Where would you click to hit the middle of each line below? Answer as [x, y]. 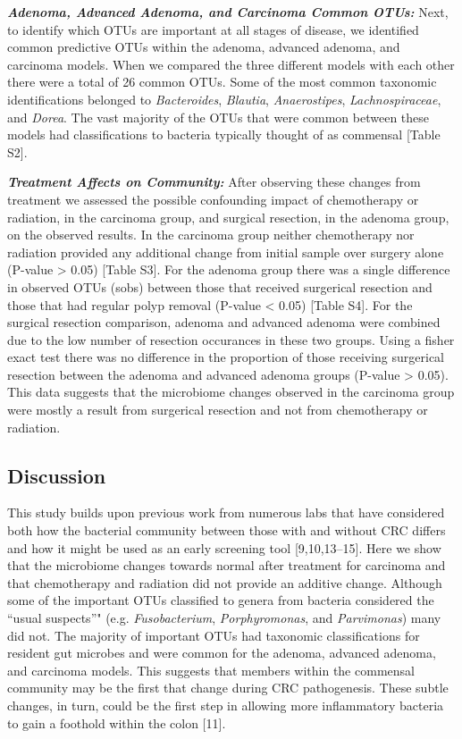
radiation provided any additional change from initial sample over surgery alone [226, 252]
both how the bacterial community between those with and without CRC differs [227, 530]
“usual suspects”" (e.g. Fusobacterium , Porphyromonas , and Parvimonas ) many [224, 618]
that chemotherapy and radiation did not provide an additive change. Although [225, 582]
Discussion [57, 475]
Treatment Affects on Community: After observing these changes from [214, 182]
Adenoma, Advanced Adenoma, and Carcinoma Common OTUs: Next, [228, 12]
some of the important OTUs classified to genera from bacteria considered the [221, 600]
